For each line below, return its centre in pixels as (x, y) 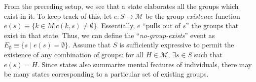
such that (208, 54)
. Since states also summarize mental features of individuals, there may (145, 64)
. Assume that (90, 45)
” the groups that (212, 25)
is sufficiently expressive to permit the (177, 45)
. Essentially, (116, 25)
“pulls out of (162, 25)
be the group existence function (193, 16)
